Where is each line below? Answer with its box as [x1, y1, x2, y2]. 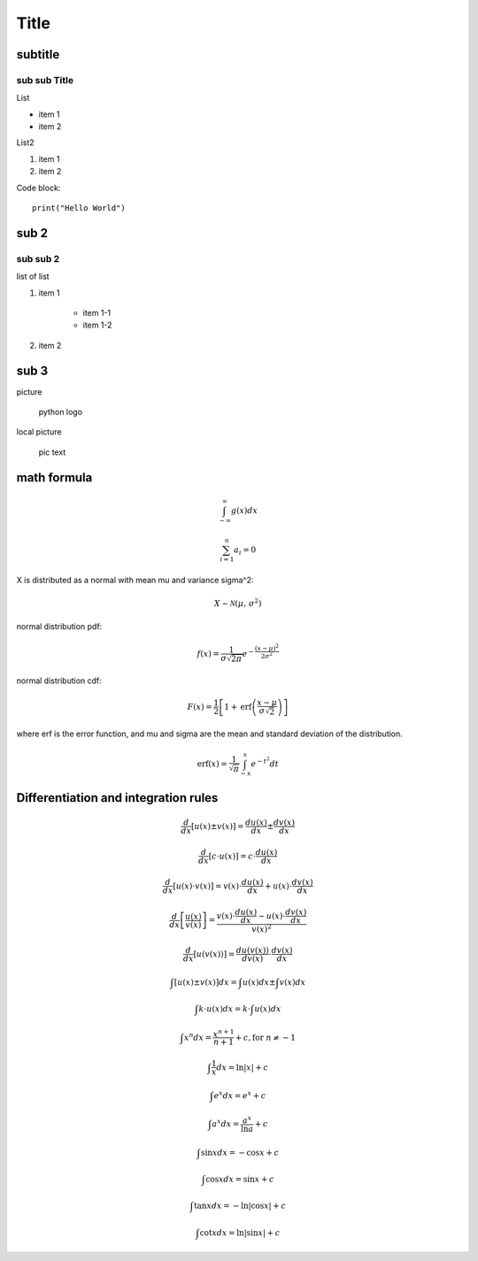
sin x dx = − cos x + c [200, 1147, 279, 1157]
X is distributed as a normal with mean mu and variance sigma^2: [16, 575, 254, 586]
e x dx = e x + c [213, 1089, 266, 1101]
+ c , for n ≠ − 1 [235, 1032, 297, 1042]
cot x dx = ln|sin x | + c [199, 1227, 281, 1238]
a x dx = [212, 1118, 240, 1129]
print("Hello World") [32, 204, 126, 213]
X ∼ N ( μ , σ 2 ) [213, 597, 262, 608]
